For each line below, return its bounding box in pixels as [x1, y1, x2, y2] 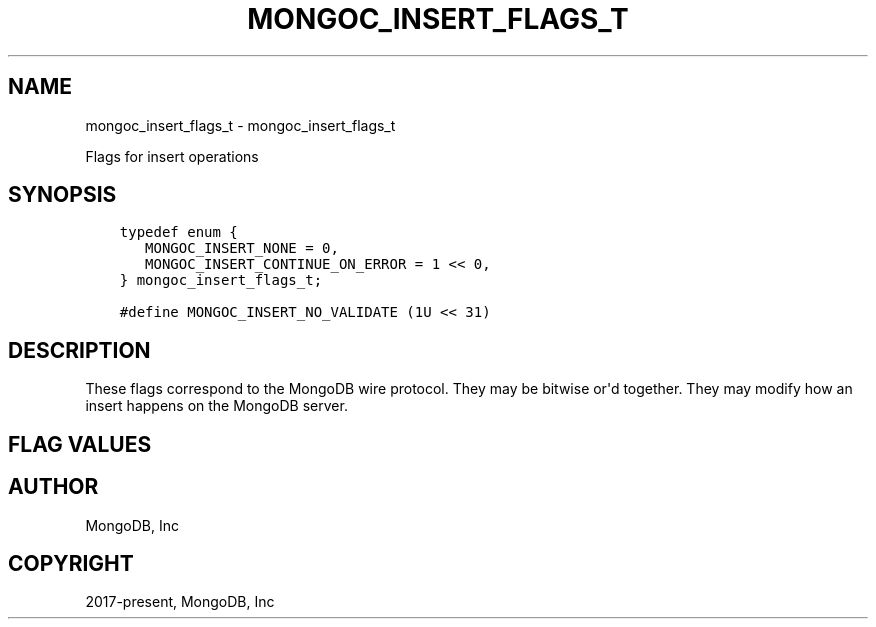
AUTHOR [8, 474, 99, 500]
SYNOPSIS [8, 182, 117, 208]
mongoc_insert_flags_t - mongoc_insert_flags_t [85, 116, 396, 134]
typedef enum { [119, 224, 238, 241]
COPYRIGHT [8, 550, 134, 576]
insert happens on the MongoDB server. [85, 397, 348, 415]
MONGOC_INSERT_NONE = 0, [145, 240, 339, 257]
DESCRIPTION [8, 337, 151, 363]
